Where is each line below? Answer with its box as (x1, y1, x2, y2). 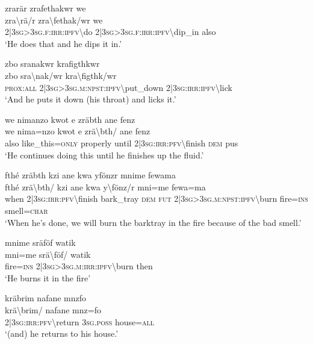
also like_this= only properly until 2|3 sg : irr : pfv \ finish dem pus (5, 136, 238, 149)
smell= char (5, 204, 48, 216)
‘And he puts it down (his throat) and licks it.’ (5, 93, 176, 105)
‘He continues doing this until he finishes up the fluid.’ (5, 148, 204, 161)
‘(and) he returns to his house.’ (5, 327, 119, 340)
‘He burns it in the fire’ (5, 271, 91, 284)
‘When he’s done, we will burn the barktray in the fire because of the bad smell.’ (5, 216, 302, 228)
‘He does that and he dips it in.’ (5, 37, 122, 49)
